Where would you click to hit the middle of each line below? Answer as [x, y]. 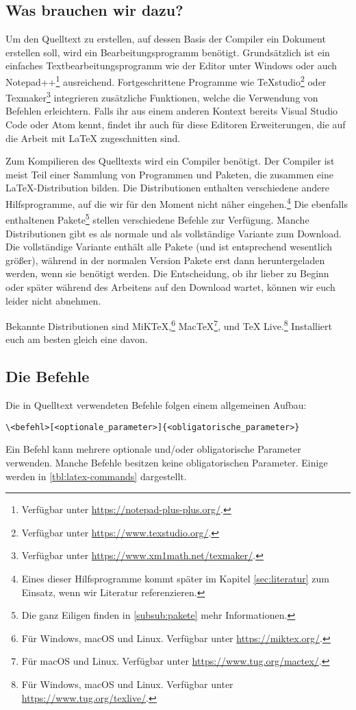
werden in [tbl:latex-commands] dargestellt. [96, 476]
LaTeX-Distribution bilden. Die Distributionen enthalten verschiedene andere [167, 188]
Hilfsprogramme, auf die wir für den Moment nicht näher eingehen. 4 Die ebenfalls [177, 203]
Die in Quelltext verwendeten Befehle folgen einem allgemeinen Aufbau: [156, 405]
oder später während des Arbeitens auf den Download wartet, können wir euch [170, 286]
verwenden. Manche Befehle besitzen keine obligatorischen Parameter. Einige [167, 462]
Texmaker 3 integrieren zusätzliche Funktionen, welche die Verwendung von [162, 96]
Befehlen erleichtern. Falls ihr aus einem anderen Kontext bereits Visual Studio [172, 111]
